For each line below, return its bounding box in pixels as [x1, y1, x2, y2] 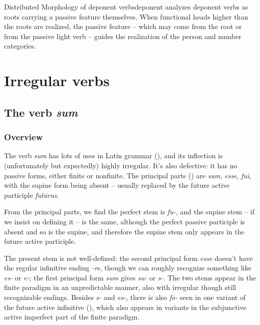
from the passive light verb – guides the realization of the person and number [4, 31, 241, 41]
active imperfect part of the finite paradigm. [4, 311, 140, 322]
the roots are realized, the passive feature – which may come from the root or [4, 21, 242, 32]
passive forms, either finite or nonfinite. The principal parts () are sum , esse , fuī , [4, 170, 251, 180]
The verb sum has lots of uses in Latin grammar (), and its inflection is [4, 150, 223, 161]
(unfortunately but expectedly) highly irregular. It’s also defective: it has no [4, 160, 237, 170]
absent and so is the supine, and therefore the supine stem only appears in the [4, 226, 244, 236]
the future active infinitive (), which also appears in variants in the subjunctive [4, 301, 246, 312]
